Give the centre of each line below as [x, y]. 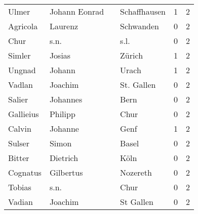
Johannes [66, 99]
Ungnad [22, 70]
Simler [19, 55]
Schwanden [140, 26]
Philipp [62, 114]
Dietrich [64, 158]
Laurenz [64, 26]
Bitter [19, 158]
